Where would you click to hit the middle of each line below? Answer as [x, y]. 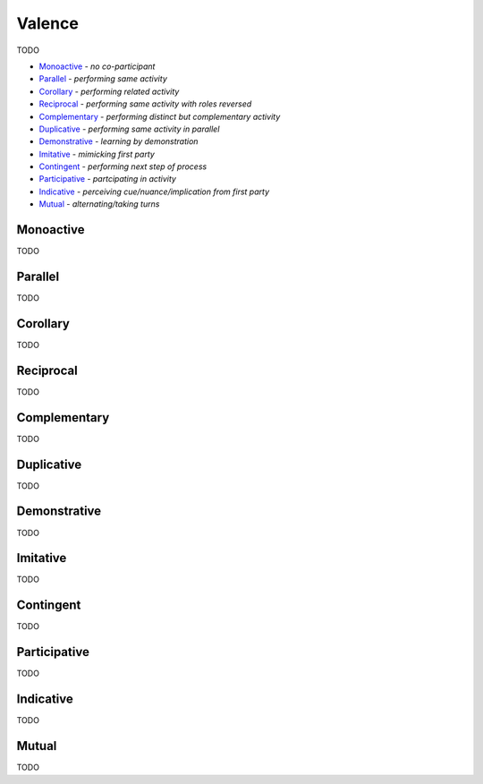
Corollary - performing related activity [109, 91]
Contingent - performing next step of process [123, 166]
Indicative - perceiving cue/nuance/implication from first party [154, 192]
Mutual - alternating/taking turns [99, 204]
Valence [48, 23]
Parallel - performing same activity [103, 79]
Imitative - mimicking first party [97, 154]
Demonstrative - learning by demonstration [119, 141]
